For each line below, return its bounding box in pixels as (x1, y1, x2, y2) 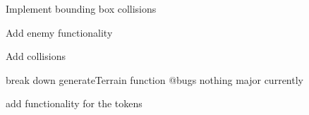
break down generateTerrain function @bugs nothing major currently (6, 72, 303, 87)
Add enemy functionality (6, 25, 113, 40)
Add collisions (6, 49, 66, 63)
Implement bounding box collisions (6, 1, 157, 16)
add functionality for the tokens (6, 96, 143, 111)
